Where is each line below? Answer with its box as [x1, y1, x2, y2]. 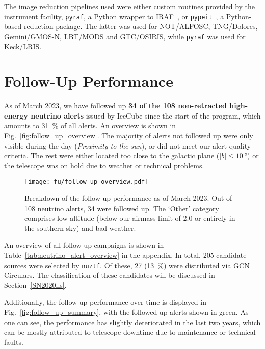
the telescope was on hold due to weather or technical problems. [4, 160, 204, 170]
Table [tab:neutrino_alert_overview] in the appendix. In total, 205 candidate [4, 250, 247, 260]
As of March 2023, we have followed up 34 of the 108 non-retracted [4, 100, 227, 111]
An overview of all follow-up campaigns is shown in [4, 240, 164, 250]
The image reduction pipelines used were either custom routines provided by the [4, 1, 255, 11]
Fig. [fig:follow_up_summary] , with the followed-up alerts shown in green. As [4, 307, 249, 317]
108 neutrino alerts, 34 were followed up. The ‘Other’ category [24, 202, 219, 213]
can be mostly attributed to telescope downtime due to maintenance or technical [4, 327, 256, 337]
